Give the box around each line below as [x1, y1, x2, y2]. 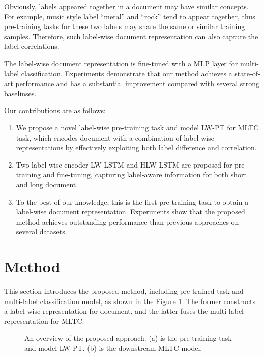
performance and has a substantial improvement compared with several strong [15, 78, 259, 89]
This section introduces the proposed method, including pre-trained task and [4, 286, 244, 296]
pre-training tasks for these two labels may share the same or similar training [4, 21, 245, 32]
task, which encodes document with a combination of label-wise [16, 132, 214, 143]
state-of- [234, 68, 260, 78]
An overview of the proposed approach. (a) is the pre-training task [24, 333, 232, 343]
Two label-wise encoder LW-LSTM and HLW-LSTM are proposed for [16, 159, 232, 170]
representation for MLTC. [4, 315, 84, 326]
